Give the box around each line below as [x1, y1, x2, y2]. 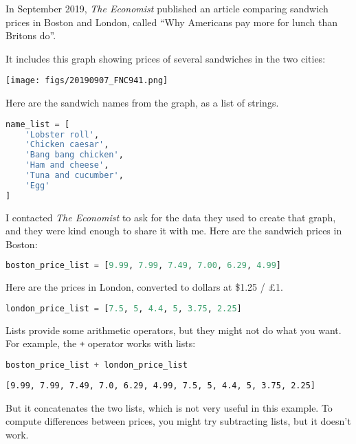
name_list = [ [5, 119, 70, 129]
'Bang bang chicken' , [25, 150, 124, 160]
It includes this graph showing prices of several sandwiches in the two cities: [5, 51, 326, 65]
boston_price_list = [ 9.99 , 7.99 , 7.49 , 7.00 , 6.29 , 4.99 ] [5, 260, 282, 271]
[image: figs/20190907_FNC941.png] [5, 76, 168, 86]
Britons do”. [5, 28, 56, 43]
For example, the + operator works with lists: [5, 336, 196, 351]
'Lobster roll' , [25, 129, 100, 140]
